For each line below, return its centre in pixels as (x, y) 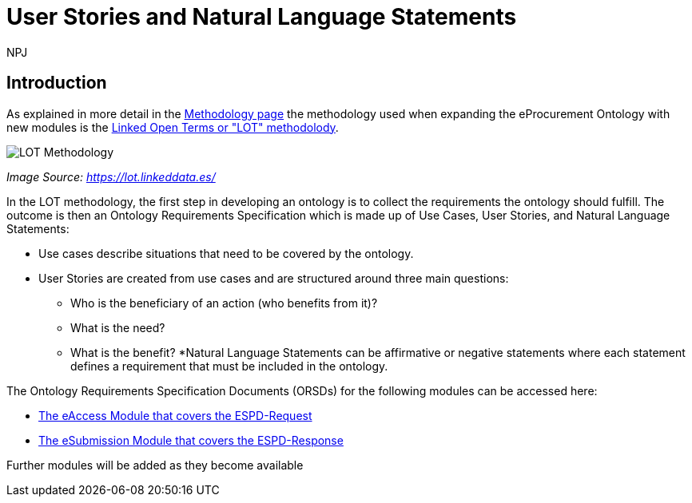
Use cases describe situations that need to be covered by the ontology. (226, 253)
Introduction (57, 83)
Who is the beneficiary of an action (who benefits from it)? (224, 303)
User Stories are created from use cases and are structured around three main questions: (274, 278)
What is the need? (118, 327)
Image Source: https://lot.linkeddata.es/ (111, 176)
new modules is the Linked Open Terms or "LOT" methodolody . (173, 127)
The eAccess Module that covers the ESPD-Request (175, 415)
